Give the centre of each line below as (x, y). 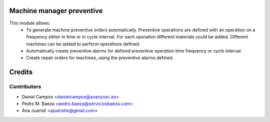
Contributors (25, 86)
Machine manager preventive (56, 11)
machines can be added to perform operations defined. (83, 44)
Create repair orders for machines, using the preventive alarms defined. (100, 58)
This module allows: (30, 23)
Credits (21, 72)
